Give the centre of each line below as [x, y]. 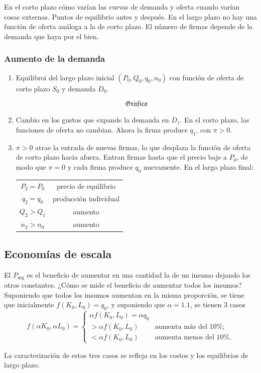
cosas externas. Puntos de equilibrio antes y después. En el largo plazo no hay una [130, 16]
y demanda [79, 88]
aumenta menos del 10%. [193, 338]
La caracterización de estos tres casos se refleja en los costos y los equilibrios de [126, 355]
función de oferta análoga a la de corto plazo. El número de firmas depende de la [128, 26]
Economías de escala [58, 253]
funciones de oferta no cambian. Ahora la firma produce [102, 130]
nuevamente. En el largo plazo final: [199, 166]
